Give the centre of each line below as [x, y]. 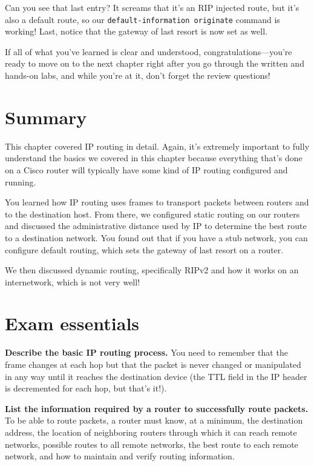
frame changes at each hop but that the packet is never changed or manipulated [153, 364]
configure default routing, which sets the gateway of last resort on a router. [144, 249]
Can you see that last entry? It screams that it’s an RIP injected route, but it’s [152, 7]
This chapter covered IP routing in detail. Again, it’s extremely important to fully [157, 146]
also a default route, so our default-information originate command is [142, 19]
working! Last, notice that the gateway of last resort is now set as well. [136, 31]
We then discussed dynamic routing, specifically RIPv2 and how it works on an [152, 270]
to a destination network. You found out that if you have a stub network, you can [156, 237]
